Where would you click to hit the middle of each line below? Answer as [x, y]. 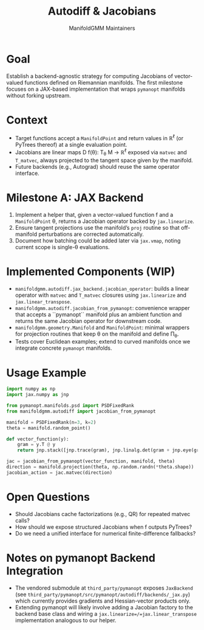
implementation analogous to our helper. [66, 620]
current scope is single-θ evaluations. [63, 247]
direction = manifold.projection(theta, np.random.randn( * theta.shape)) [100, 467]
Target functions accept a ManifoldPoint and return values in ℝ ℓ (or [99, 137]
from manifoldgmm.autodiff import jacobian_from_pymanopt [81, 411]
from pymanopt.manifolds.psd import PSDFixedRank [70, 406]
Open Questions [48, 497]
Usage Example [46, 373]
